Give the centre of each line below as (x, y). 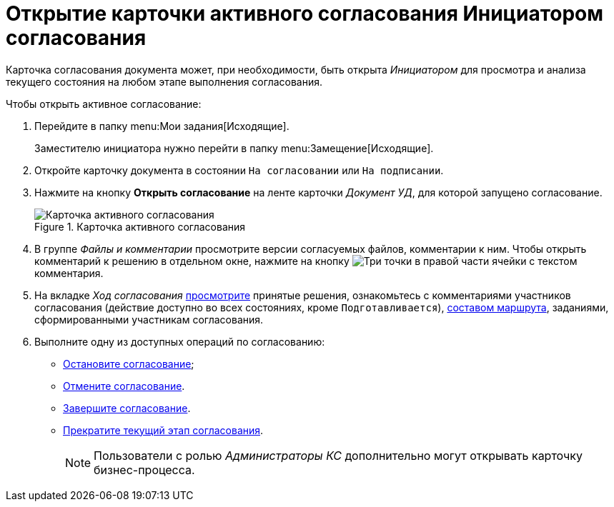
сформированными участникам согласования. (149, 319)
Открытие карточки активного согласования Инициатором (304, 14)
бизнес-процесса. (144, 470)
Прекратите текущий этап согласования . (163, 430)
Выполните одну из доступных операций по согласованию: (180, 341)
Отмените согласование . (124, 386)
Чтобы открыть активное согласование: (104, 104)
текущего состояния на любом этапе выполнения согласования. (164, 81)
